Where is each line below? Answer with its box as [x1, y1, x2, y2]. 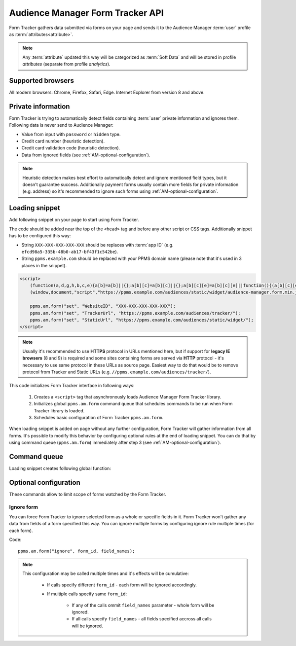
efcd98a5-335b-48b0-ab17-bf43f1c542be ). [21, 249, 118, 254]
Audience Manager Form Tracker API [9, 7, 164, 18]
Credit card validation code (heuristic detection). [21, 145, 120, 151]
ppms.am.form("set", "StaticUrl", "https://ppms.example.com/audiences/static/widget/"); [30, 317, 254, 323]
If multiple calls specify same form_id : [47, 591, 127, 597]
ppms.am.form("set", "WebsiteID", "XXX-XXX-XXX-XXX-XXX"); [30, 303, 176, 309]
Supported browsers [9, 76, 74, 85]
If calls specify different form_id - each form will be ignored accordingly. [47, 582, 197, 588]
